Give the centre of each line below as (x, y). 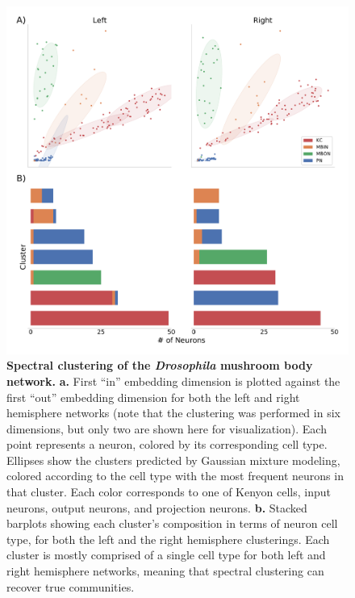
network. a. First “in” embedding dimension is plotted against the (173, 381)
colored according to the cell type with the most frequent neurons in (175, 476)
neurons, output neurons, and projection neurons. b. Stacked (157, 507)
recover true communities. (71, 586)
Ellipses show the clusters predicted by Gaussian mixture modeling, (173, 460)
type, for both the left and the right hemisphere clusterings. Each (168, 539)
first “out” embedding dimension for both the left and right (153, 397)
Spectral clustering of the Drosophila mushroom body (160, 365)
